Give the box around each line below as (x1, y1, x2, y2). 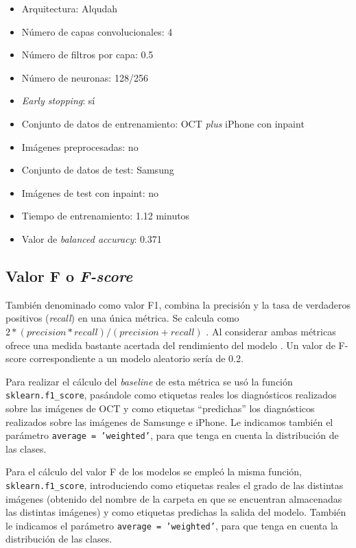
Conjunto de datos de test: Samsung (21, 163, 174, 177)
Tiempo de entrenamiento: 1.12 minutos (21, 209, 190, 223)
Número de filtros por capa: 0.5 (21, 47, 154, 62)
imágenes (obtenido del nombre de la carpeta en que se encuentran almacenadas (5, 491, 342, 505)
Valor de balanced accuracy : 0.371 (21, 231, 162, 246)
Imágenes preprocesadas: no (21, 139, 139, 154)
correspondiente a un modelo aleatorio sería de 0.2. (29, 351, 244, 366)
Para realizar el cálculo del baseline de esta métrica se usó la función (5, 374, 293, 388)
